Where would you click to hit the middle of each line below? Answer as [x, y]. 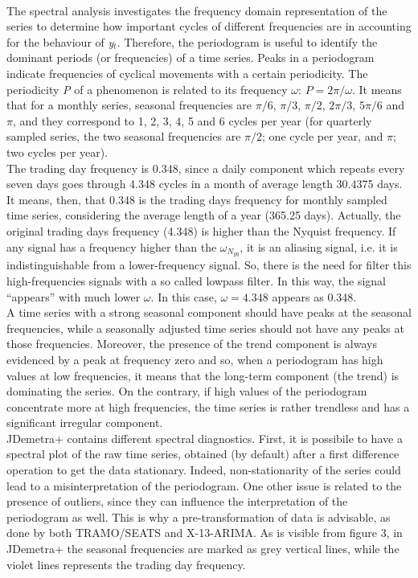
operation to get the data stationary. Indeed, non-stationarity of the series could [204, 470]
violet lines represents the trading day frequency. [126, 564]
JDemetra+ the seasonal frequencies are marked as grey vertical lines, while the [203, 549]
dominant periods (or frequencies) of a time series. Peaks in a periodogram [191, 57]
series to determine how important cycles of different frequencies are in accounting [209, 26]
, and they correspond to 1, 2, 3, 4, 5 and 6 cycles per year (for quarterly [192, 120]
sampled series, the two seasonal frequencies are [124, 136]
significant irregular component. [85, 422]
